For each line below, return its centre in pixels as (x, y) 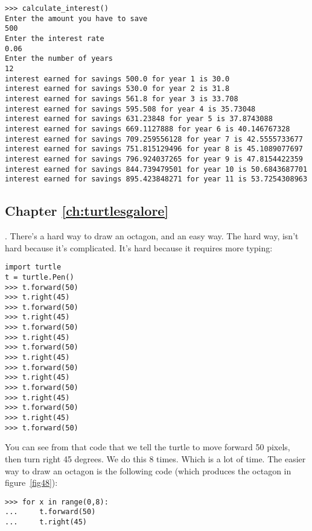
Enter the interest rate (55, 38)
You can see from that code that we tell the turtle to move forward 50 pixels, (148, 447)
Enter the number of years (59, 59)
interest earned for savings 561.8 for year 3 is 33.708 (122, 99)
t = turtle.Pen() (40, 277)
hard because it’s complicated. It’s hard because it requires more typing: (139, 247)
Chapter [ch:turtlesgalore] (87, 211)
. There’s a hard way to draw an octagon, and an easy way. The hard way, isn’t (152, 236)
